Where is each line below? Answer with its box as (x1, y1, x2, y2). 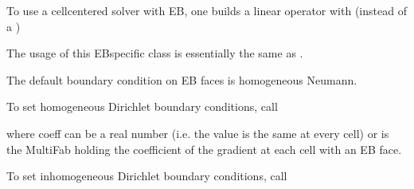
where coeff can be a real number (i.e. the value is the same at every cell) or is (6, 124, 389, 141)
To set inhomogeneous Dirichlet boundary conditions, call (6, 167, 287, 184)
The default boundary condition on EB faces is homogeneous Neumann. (6, 71, 357, 88)
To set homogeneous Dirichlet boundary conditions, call (6, 98, 278, 115)
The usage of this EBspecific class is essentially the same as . (6, 45, 303, 61)
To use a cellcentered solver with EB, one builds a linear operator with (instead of (6, 2, 407, 18)
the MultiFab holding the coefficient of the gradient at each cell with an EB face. (6, 140, 402, 157)
